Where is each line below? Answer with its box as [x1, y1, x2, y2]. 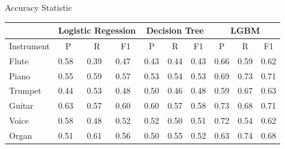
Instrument [9, 39, 50, 52]
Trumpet [9, 84, 41, 97]
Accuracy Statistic [5, 1, 72, 13]
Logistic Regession [58, 24, 136, 37]
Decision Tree [146, 24, 204, 37]
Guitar [9, 99, 34, 112]
